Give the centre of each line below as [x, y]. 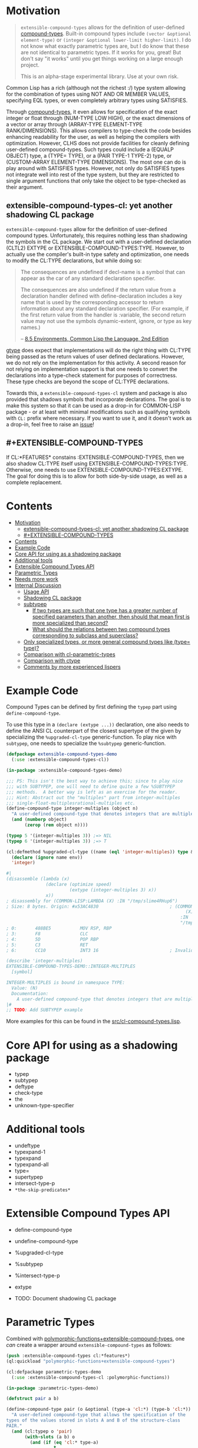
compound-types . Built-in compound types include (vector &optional [106, 33]
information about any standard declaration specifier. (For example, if [105, 308]
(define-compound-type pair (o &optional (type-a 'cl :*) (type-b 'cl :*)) [99, 1410]
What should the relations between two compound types [101, 629]
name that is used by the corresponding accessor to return [92, 302]
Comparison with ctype [52, 660]
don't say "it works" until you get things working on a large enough [102, 58]
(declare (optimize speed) [79, 885]
